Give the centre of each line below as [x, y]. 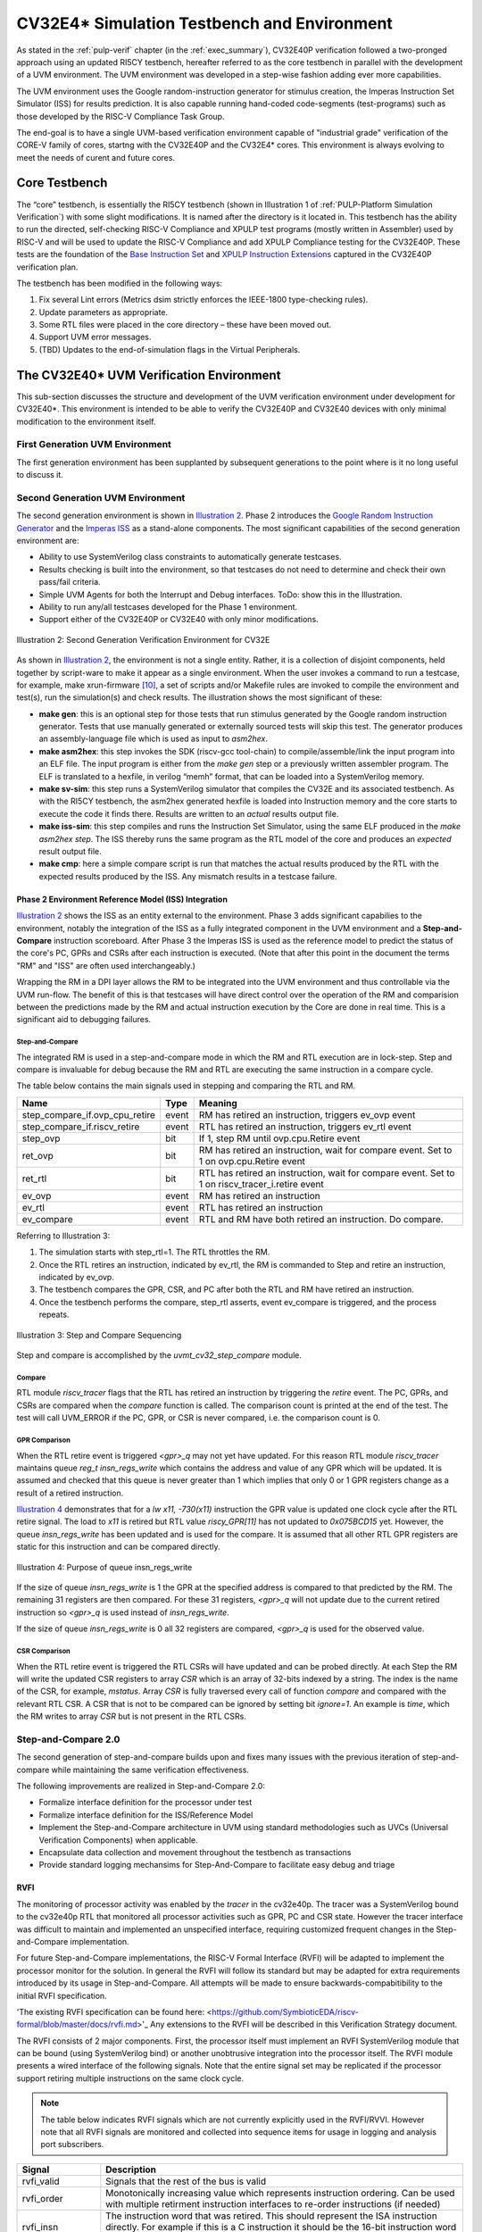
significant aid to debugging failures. [84, 1020]
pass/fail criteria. [70, 582]
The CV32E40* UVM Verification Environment [149, 375]
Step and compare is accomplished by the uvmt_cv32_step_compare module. [159, 1355]
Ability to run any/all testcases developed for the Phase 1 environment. [168, 606]
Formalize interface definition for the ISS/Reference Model [146, 1815]
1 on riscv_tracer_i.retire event [262, 1184]
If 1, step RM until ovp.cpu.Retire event [279, 1138]
